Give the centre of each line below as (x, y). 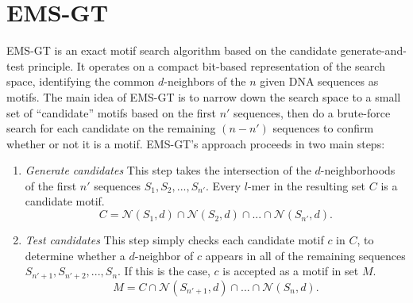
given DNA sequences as (319, 81)
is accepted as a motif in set (291, 271)
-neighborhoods (358, 170)
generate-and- (373, 50)
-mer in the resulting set (307, 185)
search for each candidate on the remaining (111, 128)
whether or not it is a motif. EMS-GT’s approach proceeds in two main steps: (196, 143)
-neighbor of (164, 255)
